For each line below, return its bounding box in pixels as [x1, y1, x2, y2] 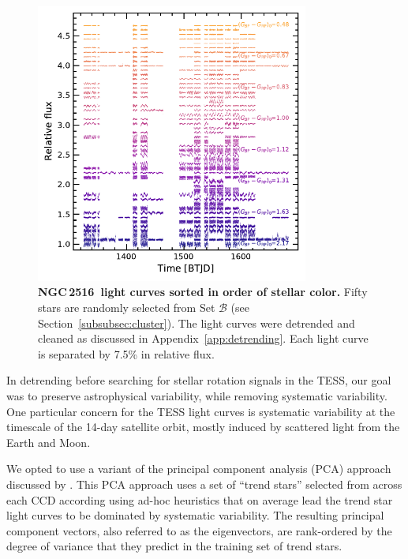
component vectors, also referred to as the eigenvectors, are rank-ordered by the [6, 522, 392, 538]
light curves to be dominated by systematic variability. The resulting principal [6, 507, 384, 523]
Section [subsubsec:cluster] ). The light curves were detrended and [38, 314, 355, 331]
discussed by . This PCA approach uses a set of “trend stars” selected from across [6, 475, 402, 492]
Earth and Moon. [6, 433, 91, 450]
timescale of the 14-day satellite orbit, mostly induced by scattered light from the [6, 418, 400, 435]
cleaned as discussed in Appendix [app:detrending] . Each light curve [38, 330, 369, 347]
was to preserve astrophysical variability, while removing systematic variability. [6, 387, 387, 403]
